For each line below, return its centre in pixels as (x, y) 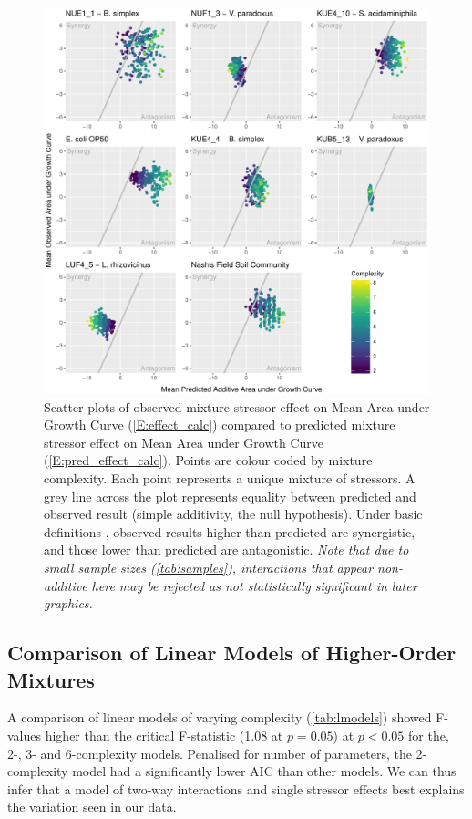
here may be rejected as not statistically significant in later (254, 585)
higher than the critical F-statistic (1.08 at (164, 735)
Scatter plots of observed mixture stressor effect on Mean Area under (237, 406)
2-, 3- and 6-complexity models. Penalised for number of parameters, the (210, 753)
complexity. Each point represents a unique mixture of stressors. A (230, 477)
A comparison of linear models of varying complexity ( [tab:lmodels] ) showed (220, 717)
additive (66, 585)
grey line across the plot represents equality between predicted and (230, 496)
